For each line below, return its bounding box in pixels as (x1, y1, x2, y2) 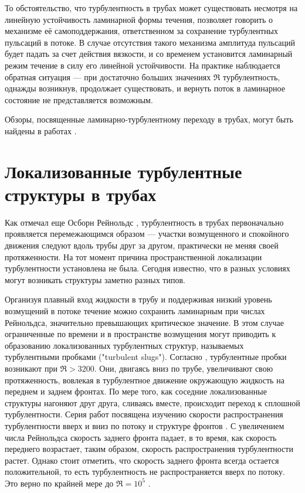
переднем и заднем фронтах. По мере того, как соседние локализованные (5, 385, 267, 397)
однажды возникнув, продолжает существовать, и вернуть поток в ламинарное (5, 82, 285, 94)
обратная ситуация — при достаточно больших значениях (5, 70, 211, 83)
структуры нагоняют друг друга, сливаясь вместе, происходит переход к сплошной (5, 396, 300, 409)
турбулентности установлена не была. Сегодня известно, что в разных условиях (5, 262, 290, 274)
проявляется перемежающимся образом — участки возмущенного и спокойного (5, 227, 289, 240)
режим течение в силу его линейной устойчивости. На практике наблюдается (5, 59, 280, 71)
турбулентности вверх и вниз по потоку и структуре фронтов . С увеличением (5, 419, 284, 431)
